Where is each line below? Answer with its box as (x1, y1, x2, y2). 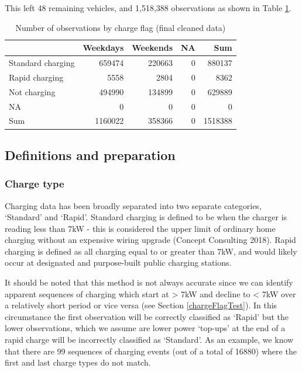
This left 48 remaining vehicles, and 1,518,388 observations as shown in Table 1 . (5, 2, 291, 13)
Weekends (132, 41, 173, 54)
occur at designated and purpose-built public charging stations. (5, 256, 232, 269)
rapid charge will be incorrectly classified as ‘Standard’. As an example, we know (5, 333, 294, 346)
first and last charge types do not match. (5, 356, 151, 368)
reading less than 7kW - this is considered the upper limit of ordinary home (5, 222, 276, 234)
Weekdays (83, 41, 124, 54)
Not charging (9, 85, 56, 98)
